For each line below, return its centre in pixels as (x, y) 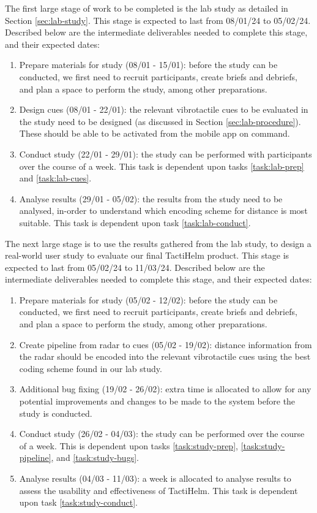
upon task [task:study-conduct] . (78, 502)
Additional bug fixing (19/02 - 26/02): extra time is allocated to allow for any (165, 389)
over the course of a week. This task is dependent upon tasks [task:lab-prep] (162, 166)
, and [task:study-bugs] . (95, 458)
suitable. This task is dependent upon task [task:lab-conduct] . (135, 222)
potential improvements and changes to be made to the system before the (157, 401)
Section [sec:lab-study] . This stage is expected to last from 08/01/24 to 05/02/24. (158, 20)
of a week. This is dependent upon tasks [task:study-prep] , (129, 445)
